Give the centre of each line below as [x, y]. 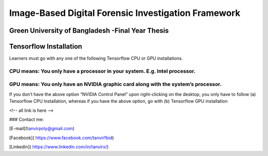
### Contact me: [27, 119]
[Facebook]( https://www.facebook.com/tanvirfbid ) [62, 138]
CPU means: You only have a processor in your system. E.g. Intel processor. [102, 71]
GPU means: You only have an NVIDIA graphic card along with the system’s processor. [115, 84]
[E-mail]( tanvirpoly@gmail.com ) [42, 129]
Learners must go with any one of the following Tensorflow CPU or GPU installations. [96, 58]
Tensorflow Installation [46, 46]
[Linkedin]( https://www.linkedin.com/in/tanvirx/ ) [59, 147]
